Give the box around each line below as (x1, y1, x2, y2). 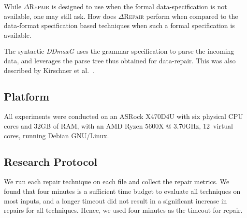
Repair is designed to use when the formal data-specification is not (29, 1, 227, 11)
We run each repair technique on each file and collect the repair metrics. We (4, 176, 230, 187)
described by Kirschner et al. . (4, 65, 94, 75)
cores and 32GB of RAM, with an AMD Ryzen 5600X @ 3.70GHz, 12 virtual (4, 120, 233, 131)
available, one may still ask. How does (4, 11, 116, 21)
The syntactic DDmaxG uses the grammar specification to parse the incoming (4, 46, 234, 56)
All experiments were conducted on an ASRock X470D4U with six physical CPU (4, 111, 243, 121)
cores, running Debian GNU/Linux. (4, 130, 109, 140)
